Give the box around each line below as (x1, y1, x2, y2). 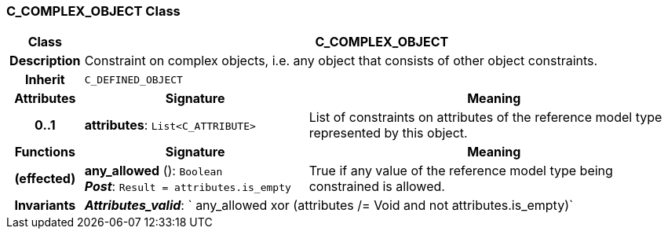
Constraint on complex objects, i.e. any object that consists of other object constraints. (84, 53, 598, 69)
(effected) (14, 171, 76, 187)
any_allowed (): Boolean (84, 163, 223, 179)
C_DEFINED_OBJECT (84, 73, 183, 86)
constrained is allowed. (308, 178, 445, 195)
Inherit (24, 72, 65, 88)
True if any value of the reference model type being (308, 163, 613, 179)
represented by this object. (308, 125, 468, 141)
